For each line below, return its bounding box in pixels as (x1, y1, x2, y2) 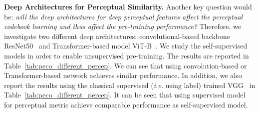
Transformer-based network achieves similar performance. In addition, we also (4, 70, 242, 80)
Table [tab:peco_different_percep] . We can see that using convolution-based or (4, 60, 247, 70)
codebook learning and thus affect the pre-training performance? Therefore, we (4, 21, 241, 31)
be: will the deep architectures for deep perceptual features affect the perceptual (4, 11, 243, 21)
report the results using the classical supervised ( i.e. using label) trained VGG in (4, 79, 256, 90)
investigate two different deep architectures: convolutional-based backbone (4, 30, 230, 41)
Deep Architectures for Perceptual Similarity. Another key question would (4, 1, 252, 11)
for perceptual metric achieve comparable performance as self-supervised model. (4, 99, 248, 109)
